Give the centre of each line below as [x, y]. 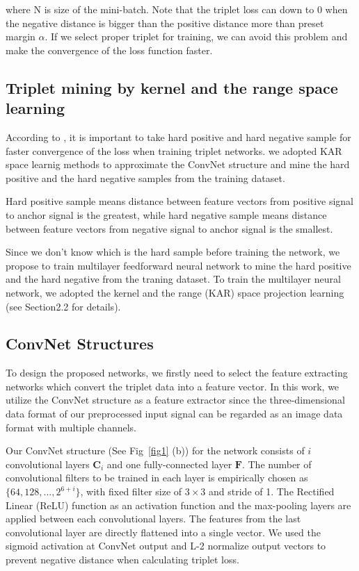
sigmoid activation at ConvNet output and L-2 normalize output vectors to [166, 546]
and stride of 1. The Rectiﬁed [272, 491]
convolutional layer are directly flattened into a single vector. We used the [163, 532]
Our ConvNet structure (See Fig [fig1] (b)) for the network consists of [155, 450]
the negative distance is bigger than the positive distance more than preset [165, 23]
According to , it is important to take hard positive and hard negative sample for [178, 136]
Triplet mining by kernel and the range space [172, 87]
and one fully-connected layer [169, 464]
